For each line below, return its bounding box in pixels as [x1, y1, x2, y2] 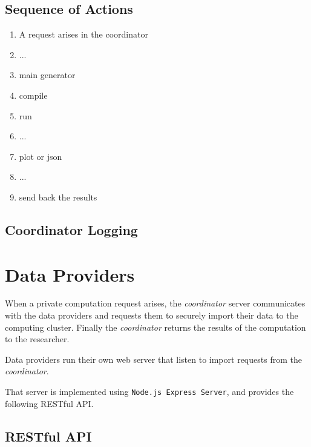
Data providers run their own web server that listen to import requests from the [5, 353, 302, 365]
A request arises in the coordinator [19, 28, 148, 41]
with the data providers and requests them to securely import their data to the [5, 309, 298, 322]
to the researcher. [5, 333, 70, 345]
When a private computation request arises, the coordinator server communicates [5, 297, 306, 310]
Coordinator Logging [5, 220, 138, 239]
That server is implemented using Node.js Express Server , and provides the [5, 385, 294, 398]
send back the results [19, 190, 97, 203]
